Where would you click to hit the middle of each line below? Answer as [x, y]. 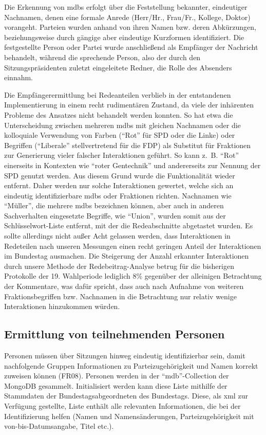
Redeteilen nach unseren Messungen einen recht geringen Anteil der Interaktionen [133, 246]
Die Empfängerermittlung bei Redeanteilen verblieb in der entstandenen [118, 94]
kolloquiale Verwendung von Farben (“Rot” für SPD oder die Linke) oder [120, 135]
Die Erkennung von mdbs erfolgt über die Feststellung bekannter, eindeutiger [126, 7]
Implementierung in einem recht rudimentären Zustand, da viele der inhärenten [129, 105]
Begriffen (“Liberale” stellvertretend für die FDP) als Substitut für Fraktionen [128, 145]
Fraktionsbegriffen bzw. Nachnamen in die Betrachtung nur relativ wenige [120, 296]
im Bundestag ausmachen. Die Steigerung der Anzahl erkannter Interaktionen [127, 256]
